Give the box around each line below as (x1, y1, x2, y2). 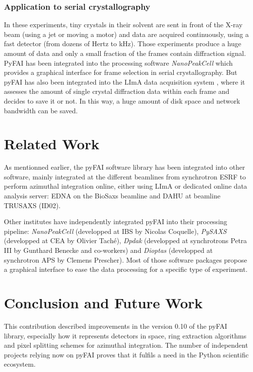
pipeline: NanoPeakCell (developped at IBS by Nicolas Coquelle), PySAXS (4, 226, 227, 236)
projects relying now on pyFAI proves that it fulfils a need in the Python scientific (4, 349, 249, 359)
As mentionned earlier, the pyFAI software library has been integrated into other (4, 162, 245, 172)
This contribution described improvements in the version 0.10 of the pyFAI (4, 320, 227, 331)
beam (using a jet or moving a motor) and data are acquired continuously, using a (4, 29, 249, 39)
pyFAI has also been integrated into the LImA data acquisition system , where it (4, 76, 245, 87)
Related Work (4, 134, 100, 154)
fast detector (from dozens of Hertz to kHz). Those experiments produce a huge (4, 38, 241, 49)
